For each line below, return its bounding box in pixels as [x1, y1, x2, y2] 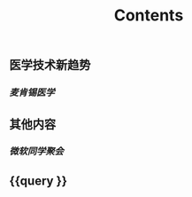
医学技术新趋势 [9, 58, 91, 73]
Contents [113, 5, 184, 26]
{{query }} [9, 173, 68, 188]
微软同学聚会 [9, 146, 65, 158]
